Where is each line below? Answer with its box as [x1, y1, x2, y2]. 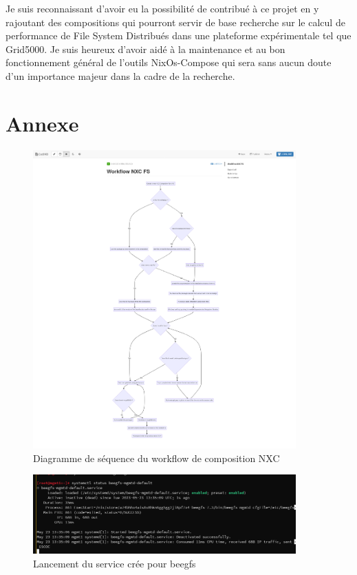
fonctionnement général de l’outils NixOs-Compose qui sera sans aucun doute [6, 55, 332, 70]
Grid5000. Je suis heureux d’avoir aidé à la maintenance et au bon [6, 41, 285, 56]
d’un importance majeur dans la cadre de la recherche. [6, 68, 235, 83]
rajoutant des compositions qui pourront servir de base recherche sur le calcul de [6, 14, 345, 29]
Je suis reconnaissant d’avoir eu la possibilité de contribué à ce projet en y [6, 1, 319, 15]
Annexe [6, 109, 79, 137]
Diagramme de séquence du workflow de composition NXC [33, 450, 280, 465]
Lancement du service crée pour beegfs [33, 556, 196, 570]
